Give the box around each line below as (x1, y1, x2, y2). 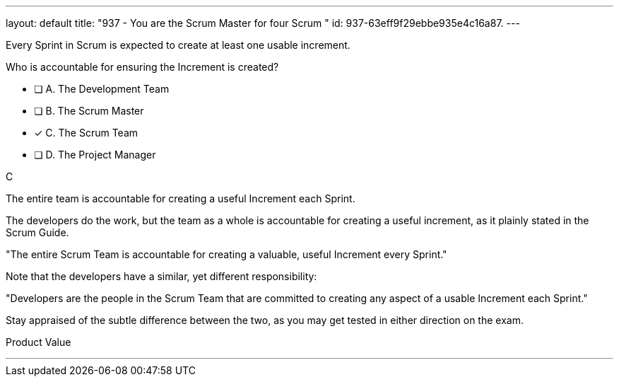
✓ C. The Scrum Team (34, 127, 138, 139)
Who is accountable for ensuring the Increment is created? (6, 61, 279, 73)
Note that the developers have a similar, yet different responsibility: (6, 270, 317, 282)
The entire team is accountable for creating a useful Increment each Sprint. (6, 192, 355, 204)
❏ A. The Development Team (34, 83, 170, 95)
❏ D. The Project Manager (34, 149, 156, 161)
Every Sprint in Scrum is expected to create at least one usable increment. (6, 39, 350, 51)
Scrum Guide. (6, 226, 69, 238)
